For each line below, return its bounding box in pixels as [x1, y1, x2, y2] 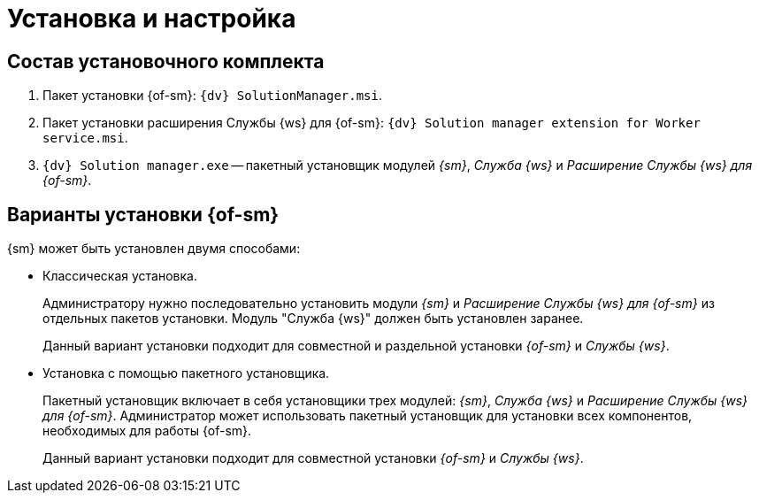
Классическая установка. [42, 268, 197, 284]
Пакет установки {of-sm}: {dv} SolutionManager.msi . [42, 88, 383, 104]
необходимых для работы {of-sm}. [42, 423, 252, 439]
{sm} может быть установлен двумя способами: [7, 241, 301, 257]
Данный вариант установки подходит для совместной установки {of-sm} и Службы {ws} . [42, 450, 584, 466]
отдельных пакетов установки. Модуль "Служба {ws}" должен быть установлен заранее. [42, 311, 584, 327]
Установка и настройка [7, 4, 296, 34]
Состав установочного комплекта [7, 50, 325, 73]
